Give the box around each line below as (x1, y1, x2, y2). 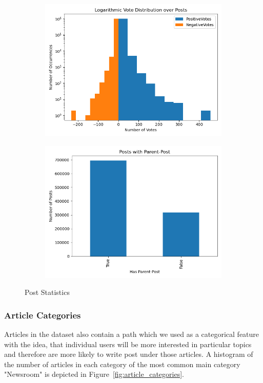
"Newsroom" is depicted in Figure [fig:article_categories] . (4, 369, 184, 379)
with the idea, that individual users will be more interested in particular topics (4, 338, 252, 349)
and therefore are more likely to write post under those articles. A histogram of (4, 349, 253, 359)
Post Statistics (25, 287, 70, 297)
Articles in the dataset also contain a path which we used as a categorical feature (4, 329, 259, 339)
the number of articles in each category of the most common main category (4, 358, 240, 369)
